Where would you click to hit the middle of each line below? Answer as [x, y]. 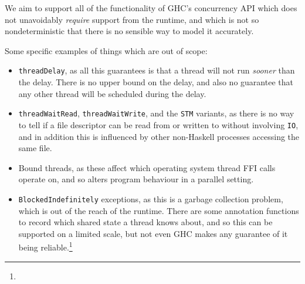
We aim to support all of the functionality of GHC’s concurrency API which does [151, 8]
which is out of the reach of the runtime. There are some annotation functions [159, 210]
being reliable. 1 [45, 246]
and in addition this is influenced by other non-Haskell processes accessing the [159, 136]
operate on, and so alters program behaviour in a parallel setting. [136, 179]
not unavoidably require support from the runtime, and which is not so [132, 19]
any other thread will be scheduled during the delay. [112, 93]
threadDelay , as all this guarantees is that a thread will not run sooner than [157, 70]
